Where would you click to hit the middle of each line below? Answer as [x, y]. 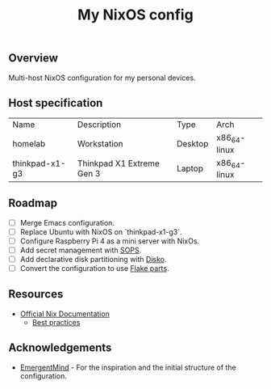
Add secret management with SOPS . [81, 250]
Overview [33, 58]
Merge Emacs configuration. [67, 222]
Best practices [56, 322]
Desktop [192, 144]
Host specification [56, 103]
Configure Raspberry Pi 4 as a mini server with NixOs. [110, 241]
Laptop [190, 169]
